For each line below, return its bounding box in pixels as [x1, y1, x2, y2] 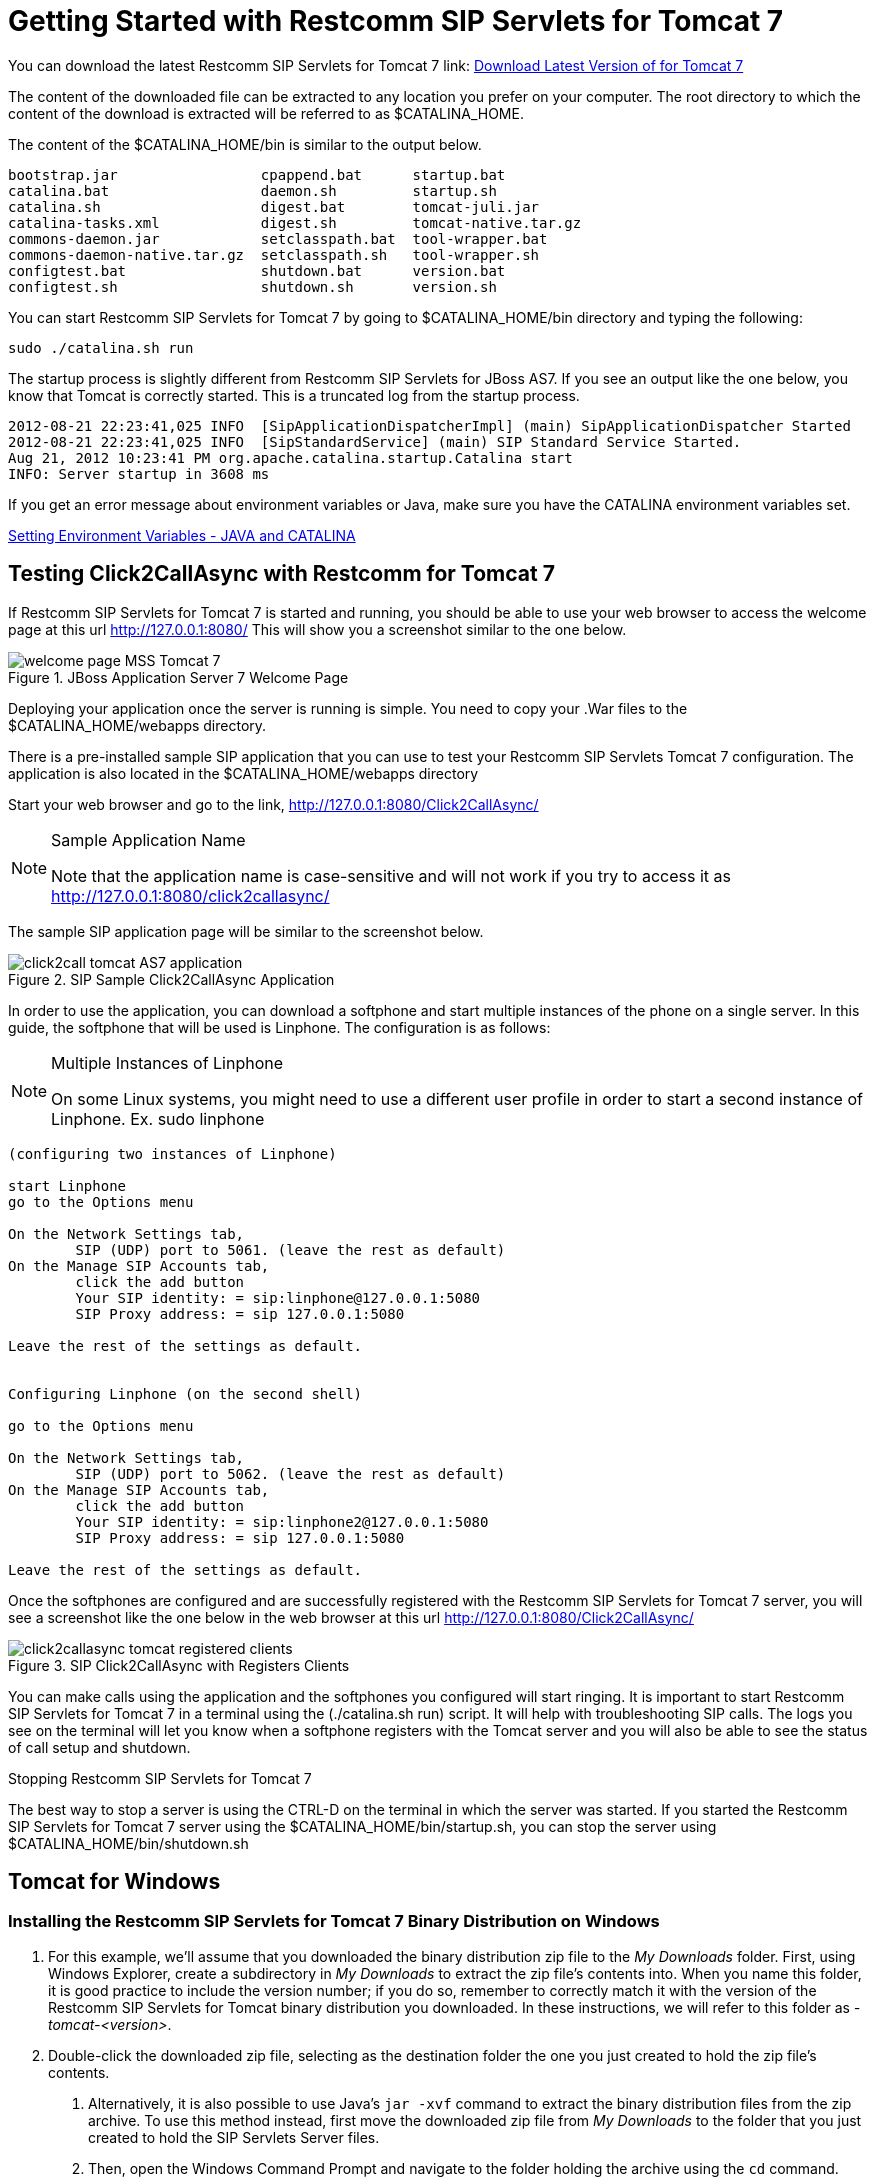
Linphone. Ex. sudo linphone [51, 1108, 265, 1129]
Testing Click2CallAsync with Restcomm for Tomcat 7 [8, 561, 555, 587]
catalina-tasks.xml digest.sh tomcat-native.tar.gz [8, 214, 582, 231]
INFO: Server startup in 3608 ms [8, 465, 270, 482]
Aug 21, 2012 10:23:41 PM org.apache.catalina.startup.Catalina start [8, 449, 573, 466]
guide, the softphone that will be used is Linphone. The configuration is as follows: [8, 1018, 551, 1036]
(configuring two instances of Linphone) [8, 1145, 337, 1162]
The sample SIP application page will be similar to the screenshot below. [8, 922, 484, 940]
